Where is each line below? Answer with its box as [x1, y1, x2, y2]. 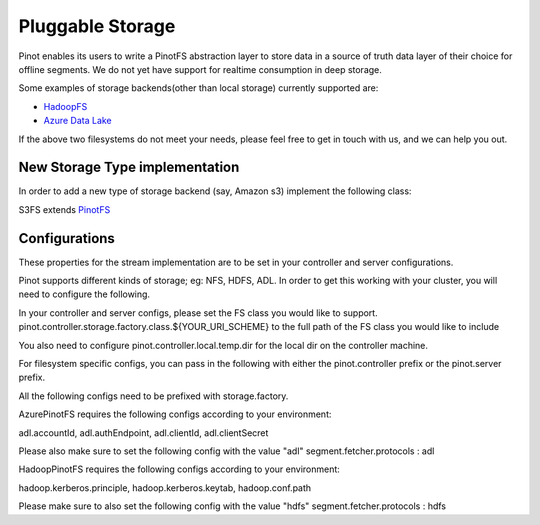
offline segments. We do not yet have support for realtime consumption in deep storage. [18, 63, 382, 75]
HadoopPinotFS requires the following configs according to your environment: [18, 463, 340, 475]
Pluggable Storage [18, 15, 176, 37]
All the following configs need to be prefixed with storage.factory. [18, 390, 289, 402]
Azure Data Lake [43, 115, 112, 127]
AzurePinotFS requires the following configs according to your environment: [18, 408, 332, 420]
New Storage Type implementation [18, 159, 240, 176]
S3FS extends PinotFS [18, 203, 111, 215]
